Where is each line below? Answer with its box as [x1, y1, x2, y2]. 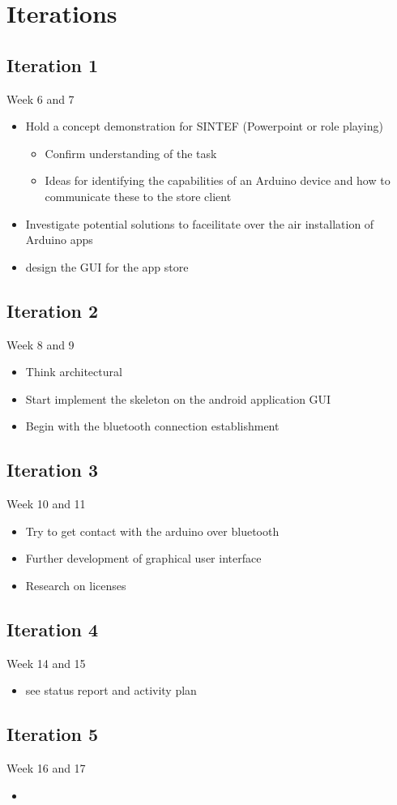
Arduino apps [25, 231, 93, 248]
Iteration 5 [6, 722, 99, 747]
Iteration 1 [6, 52, 99, 77]
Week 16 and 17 [6, 760, 86, 777]
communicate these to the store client [45, 187, 232, 204]
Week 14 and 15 [6, 654, 86, 671]
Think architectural [25, 363, 122, 380]
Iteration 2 [6, 298, 99, 323]
